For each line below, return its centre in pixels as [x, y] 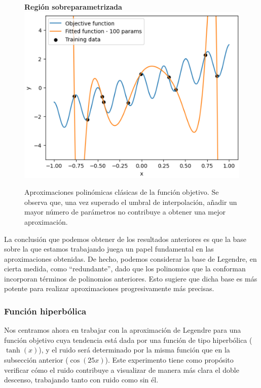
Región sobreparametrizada [73, 7]
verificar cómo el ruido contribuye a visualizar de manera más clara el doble [122, 369]
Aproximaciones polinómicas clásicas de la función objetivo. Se [122, 192]
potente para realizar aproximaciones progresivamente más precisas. [109, 288]
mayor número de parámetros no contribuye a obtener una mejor [125, 212]
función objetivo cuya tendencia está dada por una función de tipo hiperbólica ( [128, 340]
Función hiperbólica [45, 311]
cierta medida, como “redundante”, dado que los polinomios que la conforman [125, 269]
